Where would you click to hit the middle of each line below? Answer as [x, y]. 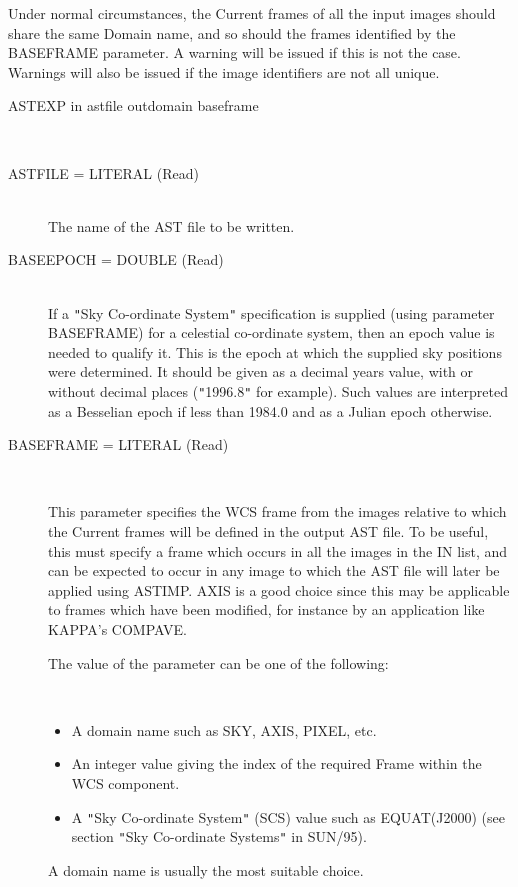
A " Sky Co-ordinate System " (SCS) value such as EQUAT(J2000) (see [288, 816]
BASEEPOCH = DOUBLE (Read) [116, 259]
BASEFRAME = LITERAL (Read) [118, 444]
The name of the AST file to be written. [171, 225]
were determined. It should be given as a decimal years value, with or [261, 371]
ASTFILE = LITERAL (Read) [103, 172]
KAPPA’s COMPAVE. [117, 628]
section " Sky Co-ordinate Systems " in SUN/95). [219, 836]
